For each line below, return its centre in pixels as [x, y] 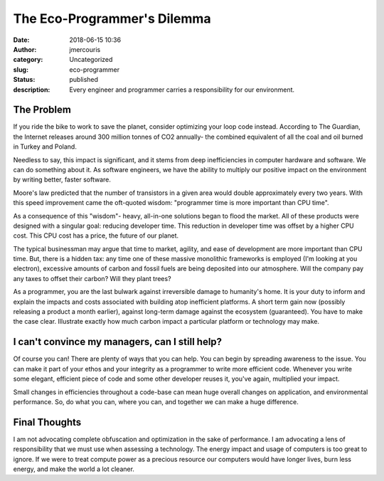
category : [28, 60]
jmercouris [85, 49]
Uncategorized [91, 60]
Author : [25, 49]
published [84, 80]
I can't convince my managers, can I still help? [118, 342]
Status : [24, 80]
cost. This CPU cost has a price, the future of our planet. [96, 236]
